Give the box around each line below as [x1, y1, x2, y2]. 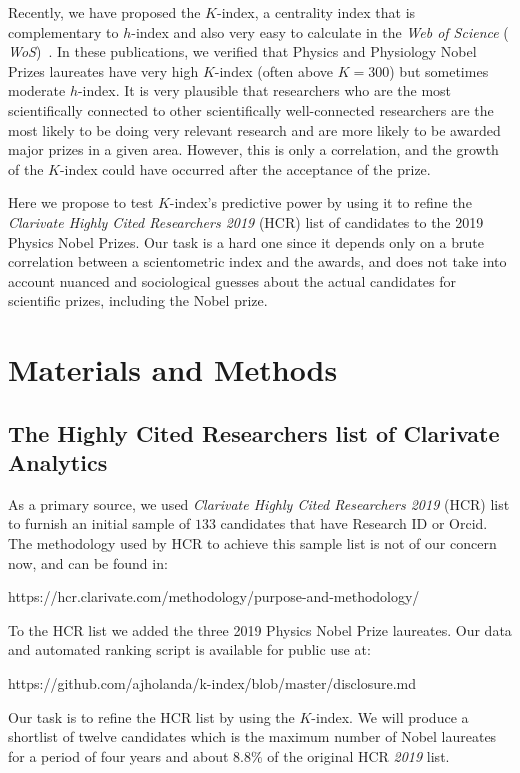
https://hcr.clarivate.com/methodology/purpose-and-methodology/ [8, 586, 420, 607]
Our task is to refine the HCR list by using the [8, 706, 295, 727]
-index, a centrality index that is [216, 2, 416, 22]
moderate [8, 80, 66, 101]
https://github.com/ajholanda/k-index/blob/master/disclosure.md [8, 673, 417, 694]
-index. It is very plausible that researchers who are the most [77, 80, 452, 101]
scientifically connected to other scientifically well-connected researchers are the [8, 99, 494, 120]
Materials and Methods [8, 349, 338, 390]
